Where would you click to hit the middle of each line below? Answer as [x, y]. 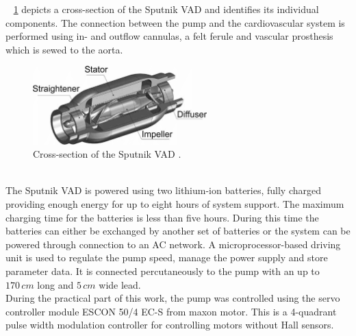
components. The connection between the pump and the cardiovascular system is [175, 22]
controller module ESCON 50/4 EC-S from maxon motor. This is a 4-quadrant [171, 311]
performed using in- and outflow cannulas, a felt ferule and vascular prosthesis [169, 36]
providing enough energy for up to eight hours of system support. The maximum [175, 204]
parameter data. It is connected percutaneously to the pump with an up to [163, 271]
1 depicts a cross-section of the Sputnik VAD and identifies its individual [166, 9]
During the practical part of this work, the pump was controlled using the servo [173, 298]
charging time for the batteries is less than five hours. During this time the [162, 217]
